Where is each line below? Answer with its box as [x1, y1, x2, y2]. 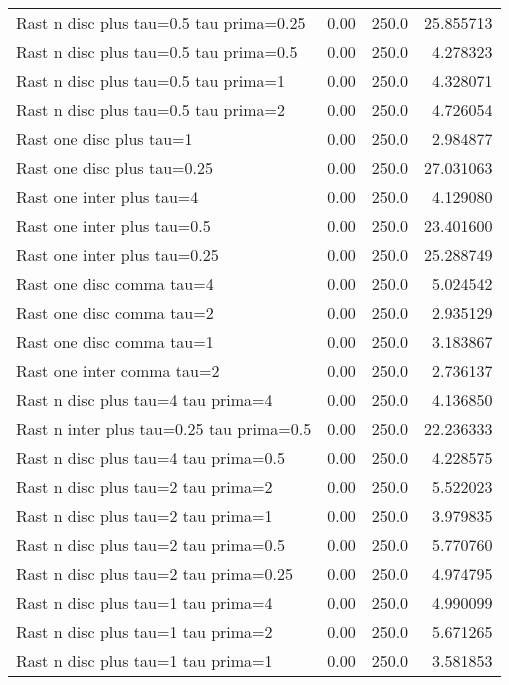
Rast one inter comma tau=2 [16, 359, 220, 382]
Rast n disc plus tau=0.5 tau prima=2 [16, 98, 285, 121]
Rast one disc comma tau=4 [16, 272, 214, 295]
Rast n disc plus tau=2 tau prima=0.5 [16, 533, 285, 556]
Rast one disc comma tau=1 [16, 330, 214, 353]
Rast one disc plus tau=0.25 [16, 156, 213, 179]
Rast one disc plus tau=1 [16, 127, 193, 150]
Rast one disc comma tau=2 [16, 301, 214, 324]
